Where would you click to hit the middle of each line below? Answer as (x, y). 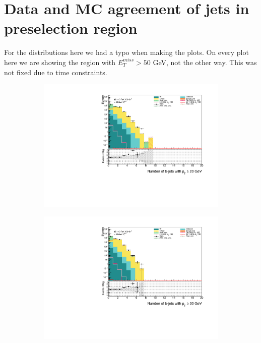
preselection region (71, 28)
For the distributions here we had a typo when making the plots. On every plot (126, 52)
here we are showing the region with (60, 62)
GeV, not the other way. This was (205, 62)
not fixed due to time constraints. (56, 72)
